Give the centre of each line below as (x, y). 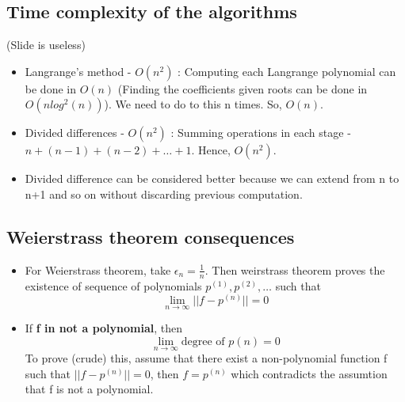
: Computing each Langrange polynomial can (287, 71)
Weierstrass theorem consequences (151, 236)
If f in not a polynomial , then (104, 328)
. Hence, (211, 150)
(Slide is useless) (46, 45)
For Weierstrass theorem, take (98, 269)
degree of (203, 342)
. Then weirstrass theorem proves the (295, 269)
